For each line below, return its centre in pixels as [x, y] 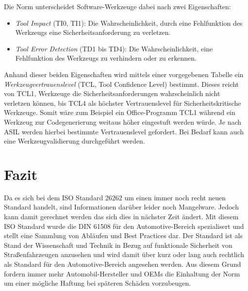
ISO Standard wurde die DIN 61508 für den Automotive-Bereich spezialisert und [124, 226]
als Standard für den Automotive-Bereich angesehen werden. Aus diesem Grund [123, 264]
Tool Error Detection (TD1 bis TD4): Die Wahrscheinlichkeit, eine [114, 48]
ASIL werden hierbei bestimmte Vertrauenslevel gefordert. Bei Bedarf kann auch [124, 131]
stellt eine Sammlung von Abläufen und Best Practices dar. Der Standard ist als [123, 235]
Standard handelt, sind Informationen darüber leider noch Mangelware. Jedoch [121, 207]
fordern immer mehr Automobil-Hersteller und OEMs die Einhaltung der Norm [122, 273]
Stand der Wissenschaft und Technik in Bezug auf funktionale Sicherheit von [118, 245]
